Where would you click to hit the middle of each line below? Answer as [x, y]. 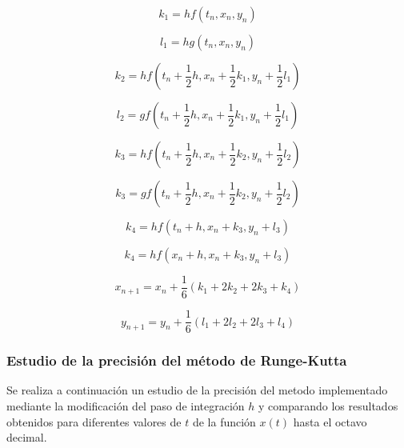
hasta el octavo [330, 421]
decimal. [27, 437]
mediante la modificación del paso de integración [126, 405]
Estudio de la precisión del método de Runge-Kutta [177, 360]
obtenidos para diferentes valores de [94, 421]
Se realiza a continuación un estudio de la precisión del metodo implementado [197, 390]
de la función [224, 421]
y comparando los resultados [328, 405]
